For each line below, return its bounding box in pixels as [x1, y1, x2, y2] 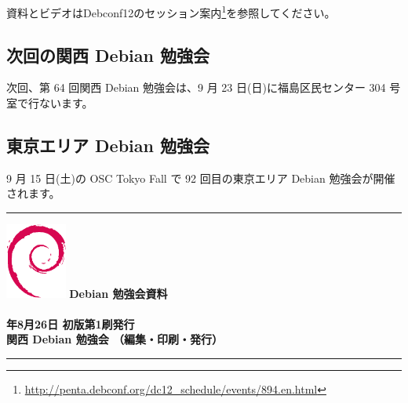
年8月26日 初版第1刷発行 [6, 315, 135, 332]
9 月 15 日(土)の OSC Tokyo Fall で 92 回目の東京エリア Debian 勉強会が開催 [6, 169, 395, 186]
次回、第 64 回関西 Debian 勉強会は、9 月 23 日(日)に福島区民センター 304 [6, 79, 386, 96]
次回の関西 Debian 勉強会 [6, 42, 209, 67]
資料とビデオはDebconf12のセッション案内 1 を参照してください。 [6, 2, 336, 20]
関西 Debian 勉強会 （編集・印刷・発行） [6, 331, 223, 347]
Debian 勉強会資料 [69, 285, 168, 301]
